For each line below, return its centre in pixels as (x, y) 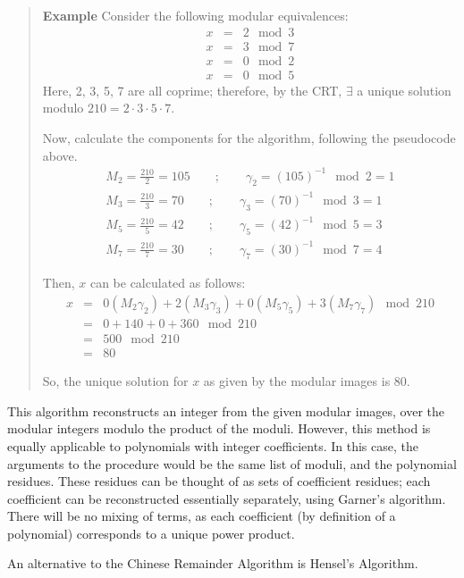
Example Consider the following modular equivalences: (195, 15)
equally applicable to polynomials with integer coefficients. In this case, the (213, 445)
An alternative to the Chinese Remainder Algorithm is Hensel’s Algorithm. (213, 563)
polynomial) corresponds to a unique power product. (151, 533)
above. (60, 155)
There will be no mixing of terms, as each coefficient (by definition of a (202, 516)
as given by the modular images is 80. (307, 381)
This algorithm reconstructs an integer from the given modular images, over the (226, 410)
